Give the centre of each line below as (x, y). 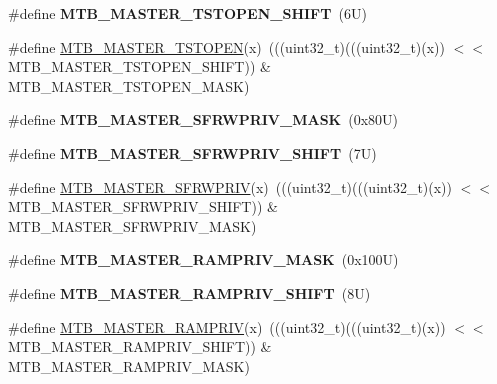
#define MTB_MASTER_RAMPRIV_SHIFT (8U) (189, 292)
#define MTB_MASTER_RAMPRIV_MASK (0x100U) (203, 259)
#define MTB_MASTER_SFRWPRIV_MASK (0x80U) (203, 119)
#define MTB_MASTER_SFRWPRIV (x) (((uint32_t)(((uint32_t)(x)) (230, 186)
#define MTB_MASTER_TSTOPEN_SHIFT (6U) (187, 13)
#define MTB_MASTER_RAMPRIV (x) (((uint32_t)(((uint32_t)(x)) (227, 326)
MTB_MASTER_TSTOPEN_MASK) (129, 85)
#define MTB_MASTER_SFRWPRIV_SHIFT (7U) (192, 152)
